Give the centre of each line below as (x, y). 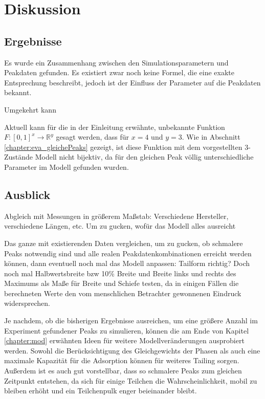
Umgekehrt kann (30, 109)
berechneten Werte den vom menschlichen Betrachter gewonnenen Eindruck (123, 293)
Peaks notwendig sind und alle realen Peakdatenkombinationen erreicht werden (128, 253)
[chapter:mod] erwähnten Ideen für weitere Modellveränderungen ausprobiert (124, 340)
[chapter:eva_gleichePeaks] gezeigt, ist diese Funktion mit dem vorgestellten (123, 147)
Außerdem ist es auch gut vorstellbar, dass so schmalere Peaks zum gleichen (123, 371)
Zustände (19, 157)
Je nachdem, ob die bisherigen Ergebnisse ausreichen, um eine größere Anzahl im (131, 320)
